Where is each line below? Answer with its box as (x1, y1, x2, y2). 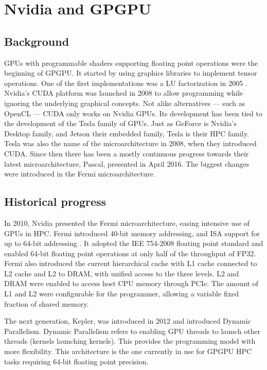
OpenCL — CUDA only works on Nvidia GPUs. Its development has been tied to (4, 108, 262, 118)
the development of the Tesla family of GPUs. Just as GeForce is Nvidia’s (4, 118, 237, 129)
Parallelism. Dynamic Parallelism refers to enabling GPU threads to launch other (4, 325, 261, 336)
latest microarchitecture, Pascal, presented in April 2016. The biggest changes (4, 158, 250, 169)
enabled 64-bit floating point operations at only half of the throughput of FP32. (4, 248, 256, 258)
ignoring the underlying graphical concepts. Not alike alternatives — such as (4, 97, 245, 108)
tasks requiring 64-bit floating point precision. (4, 356, 149, 366)
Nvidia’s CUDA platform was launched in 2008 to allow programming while (4, 87, 243, 98)
